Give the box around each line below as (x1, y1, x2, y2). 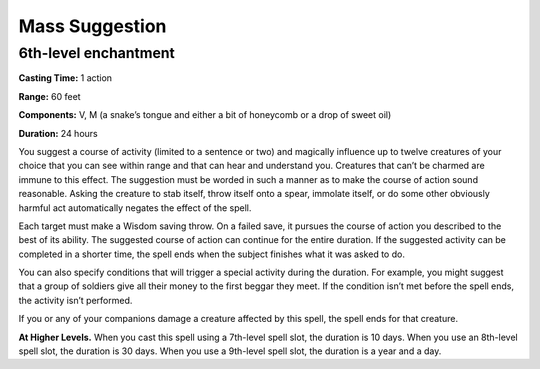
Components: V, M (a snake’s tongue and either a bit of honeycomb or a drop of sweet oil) (18, 109, 392, 121)
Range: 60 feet (18, 90, 81, 102)
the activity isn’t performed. (18, 294, 133, 306)
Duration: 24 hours (18, 127, 99, 139)
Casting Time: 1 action (18, 72, 113, 84)
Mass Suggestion (18, 15, 167, 37)
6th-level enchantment (18, 44, 175, 62)
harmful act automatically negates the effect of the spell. (18, 201, 252, 214)
